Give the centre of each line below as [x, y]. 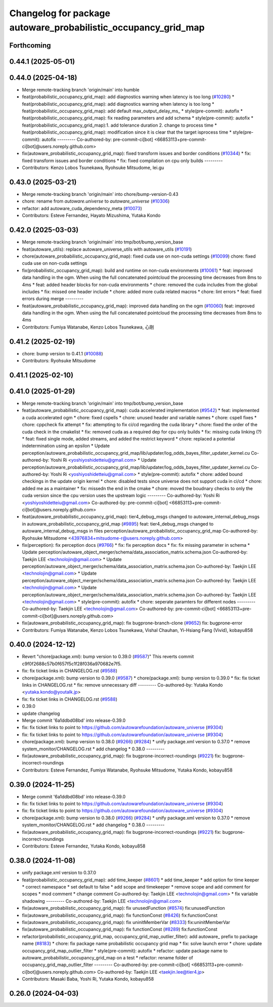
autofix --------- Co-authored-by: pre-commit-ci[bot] [97, 139]
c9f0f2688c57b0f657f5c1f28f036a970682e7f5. [72, 664]
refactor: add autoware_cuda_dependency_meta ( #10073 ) [82, 208]
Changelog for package [60, 13]
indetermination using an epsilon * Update [66, 446]
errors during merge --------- [53, 299]
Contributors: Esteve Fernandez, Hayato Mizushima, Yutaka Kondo [91, 216]
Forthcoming [30, 45]
